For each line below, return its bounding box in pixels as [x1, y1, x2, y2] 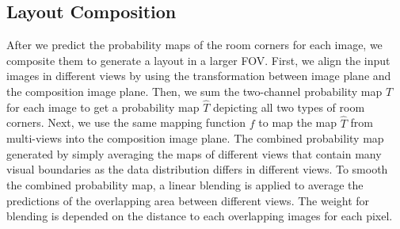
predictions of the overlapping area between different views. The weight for [6, 192, 370, 208]
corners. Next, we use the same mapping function [6, 114, 246, 131]
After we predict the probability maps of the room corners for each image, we [6, 36, 383, 53]
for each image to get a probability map [6, 98, 200, 115]
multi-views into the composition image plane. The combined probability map [6, 130, 384, 147]
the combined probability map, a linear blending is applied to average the [6, 176, 364, 193]
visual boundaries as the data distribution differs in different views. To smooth [6, 161, 388, 177]
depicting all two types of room [213, 98, 365, 115]
